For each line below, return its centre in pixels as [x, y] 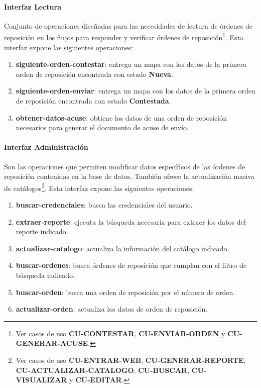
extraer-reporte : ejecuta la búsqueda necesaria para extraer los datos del [131, 221]
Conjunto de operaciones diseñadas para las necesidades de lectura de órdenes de [128, 25]
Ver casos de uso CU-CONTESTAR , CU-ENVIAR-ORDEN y [120, 333]
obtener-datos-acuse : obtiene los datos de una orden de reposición [121, 117]
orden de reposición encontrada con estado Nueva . [94, 74]
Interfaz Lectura [33, 6]
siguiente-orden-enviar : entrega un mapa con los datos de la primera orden [136, 91]
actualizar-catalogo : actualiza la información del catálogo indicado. [122, 248]
